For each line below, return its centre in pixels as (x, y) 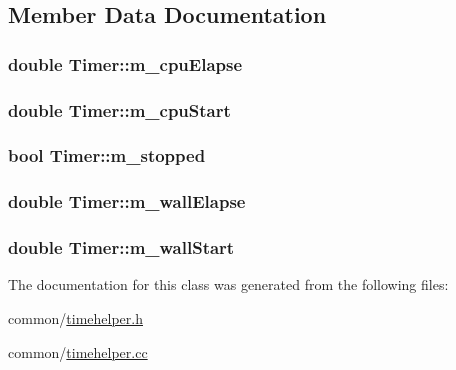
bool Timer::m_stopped (107, 155)
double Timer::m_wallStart (121, 247)
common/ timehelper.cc (78, 351)
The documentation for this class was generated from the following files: (228, 284)
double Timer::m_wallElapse (127, 201)
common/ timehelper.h (75, 317)
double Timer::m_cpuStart (119, 109)
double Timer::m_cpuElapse (125, 63)
